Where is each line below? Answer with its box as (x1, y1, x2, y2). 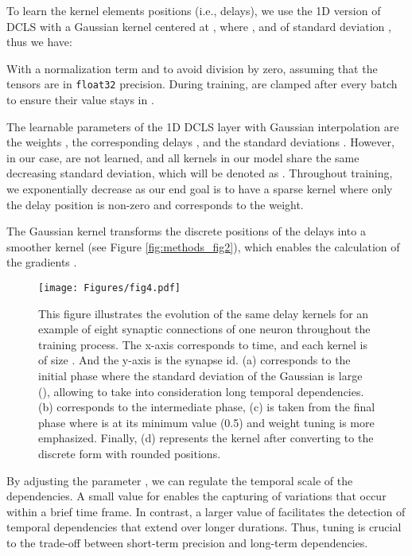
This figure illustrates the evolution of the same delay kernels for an (38, 305, 369, 321)
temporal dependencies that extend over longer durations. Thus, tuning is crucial (6, 519, 402, 535)
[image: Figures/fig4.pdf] (38, 282, 181, 294)
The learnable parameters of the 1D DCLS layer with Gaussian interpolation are (6, 118, 399, 134)
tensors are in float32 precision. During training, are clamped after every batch (6, 76, 398, 92)
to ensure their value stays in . (6, 91, 154, 108)
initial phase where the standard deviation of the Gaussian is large (38, 367, 363, 383)
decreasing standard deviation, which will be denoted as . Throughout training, (6, 165, 393, 181)
